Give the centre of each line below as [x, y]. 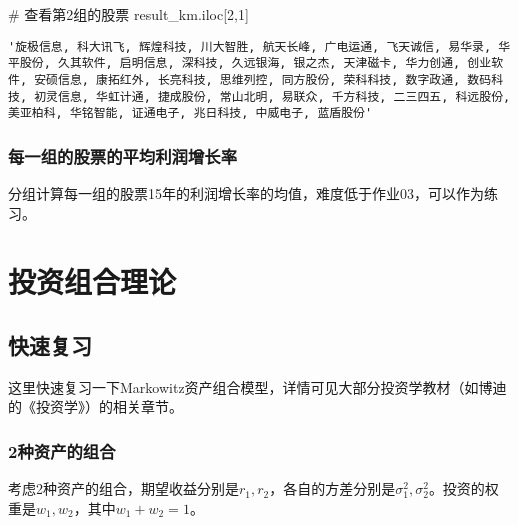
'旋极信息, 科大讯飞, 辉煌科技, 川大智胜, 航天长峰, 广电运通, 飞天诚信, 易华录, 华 [259, 46]
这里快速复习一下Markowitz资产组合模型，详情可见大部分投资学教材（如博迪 [257, 386]
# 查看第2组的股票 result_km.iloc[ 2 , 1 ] [128, 14]
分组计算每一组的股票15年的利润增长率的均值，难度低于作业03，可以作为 [246, 193]
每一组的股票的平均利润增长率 [123, 155]
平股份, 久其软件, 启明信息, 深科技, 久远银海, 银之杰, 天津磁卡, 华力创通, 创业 [250, 63]
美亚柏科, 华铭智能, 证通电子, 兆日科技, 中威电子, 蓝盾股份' [190, 113]
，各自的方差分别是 [332, 488]
